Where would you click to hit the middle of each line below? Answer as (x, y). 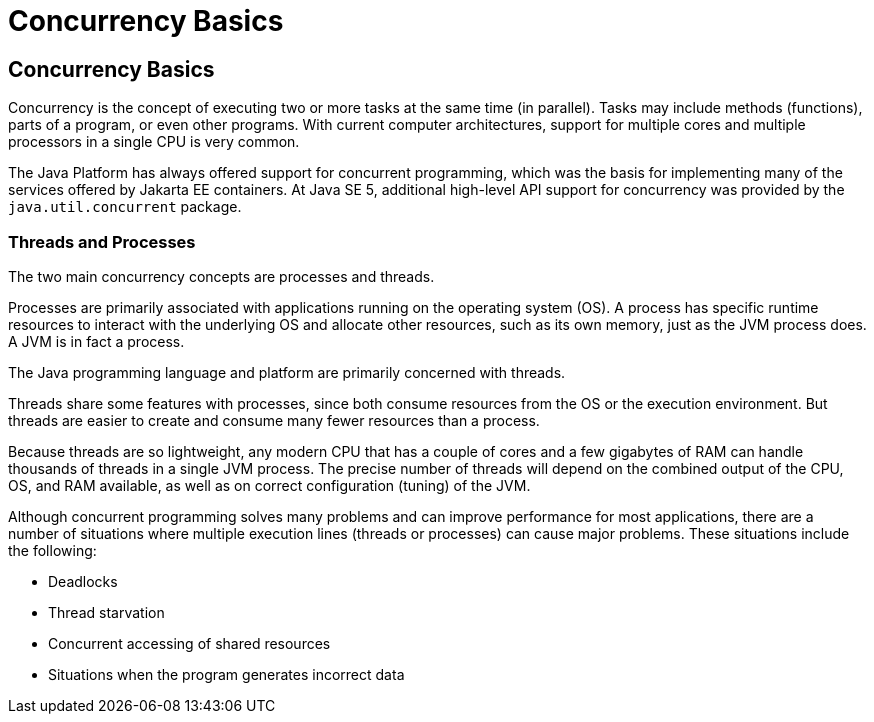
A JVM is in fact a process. (96, 341)
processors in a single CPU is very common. (154, 142)
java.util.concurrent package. (125, 207)
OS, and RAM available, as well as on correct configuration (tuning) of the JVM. (269, 485)
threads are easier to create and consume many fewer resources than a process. (274, 420)
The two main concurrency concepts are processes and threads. (221, 276)
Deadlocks (83, 581)
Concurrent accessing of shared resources (189, 643)
